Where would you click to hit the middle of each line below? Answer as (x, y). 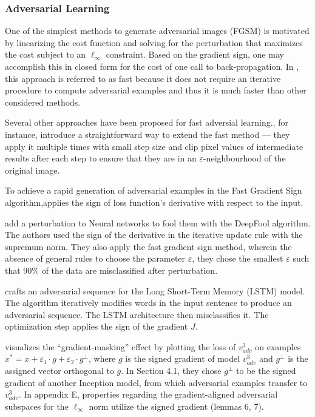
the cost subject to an (46, 54)
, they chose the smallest (238, 258)
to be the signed (266, 371)
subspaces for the (37, 406)
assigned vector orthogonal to (59, 371)
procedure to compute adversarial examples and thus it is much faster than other (156, 90)
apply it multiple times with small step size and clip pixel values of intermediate (154, 146)
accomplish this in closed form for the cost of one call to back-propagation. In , (152, 66)
